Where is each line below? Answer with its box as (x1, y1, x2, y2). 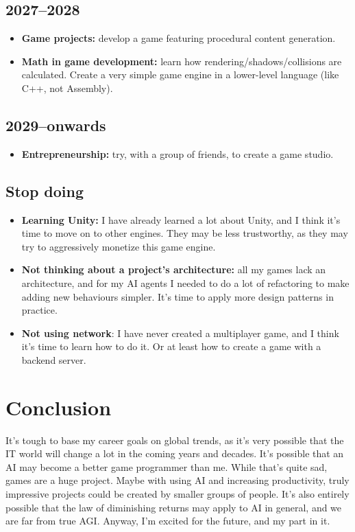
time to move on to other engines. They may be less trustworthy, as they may (21, 226, 348, 240)
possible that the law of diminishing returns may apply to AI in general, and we (5, 500, 342, 514)
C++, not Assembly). (21, 80, 113, 95)
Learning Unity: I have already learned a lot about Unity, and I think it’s (21, 212, 341, 227)
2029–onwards (5, 114, 106, 135)
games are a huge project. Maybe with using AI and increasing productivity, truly (5, 473, 350, 487)
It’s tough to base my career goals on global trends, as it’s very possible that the (5, 432, 344, 447)
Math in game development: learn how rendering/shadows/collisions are (21, 54, 342, 68)
